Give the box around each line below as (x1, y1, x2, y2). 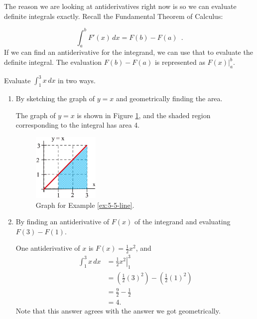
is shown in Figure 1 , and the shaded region (77, 110, 211, 120)
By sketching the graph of (15, 93, 95, 104)
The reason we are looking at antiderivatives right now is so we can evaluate (4, 1, 237, 11)
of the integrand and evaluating (134, 216, 231, 227)
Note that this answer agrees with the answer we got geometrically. (15, 306, 221, 316)
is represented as (154, 57, 205, 67)
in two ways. (58, 75, 96, 85)
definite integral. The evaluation (4, 57, 102, 67)
